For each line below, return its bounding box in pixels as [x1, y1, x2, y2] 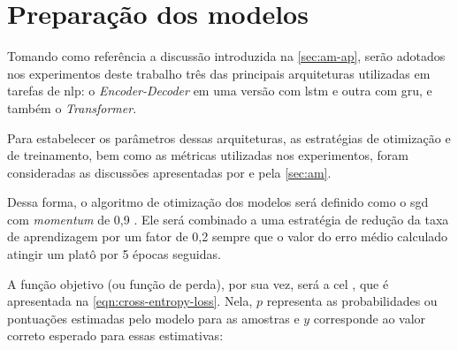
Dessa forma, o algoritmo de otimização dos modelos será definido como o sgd [7, 193, 429, 211]
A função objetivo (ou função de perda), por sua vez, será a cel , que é [7, 274, 389, 293]
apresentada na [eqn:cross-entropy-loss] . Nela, [7, 292, 253, 310]
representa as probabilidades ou [266, 292, 438, 310]
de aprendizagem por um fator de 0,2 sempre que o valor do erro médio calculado [7, 227, 448, 246]
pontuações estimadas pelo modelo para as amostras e [7, 308, 300, 327]
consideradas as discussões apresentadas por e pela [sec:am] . [7, 163, 332, 181]
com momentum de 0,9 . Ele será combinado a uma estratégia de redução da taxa [7, 209, 449, 228]
